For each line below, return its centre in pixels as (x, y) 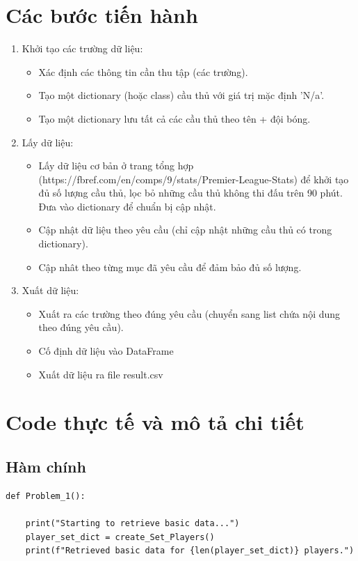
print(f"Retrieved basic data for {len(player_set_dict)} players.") (190, 551)
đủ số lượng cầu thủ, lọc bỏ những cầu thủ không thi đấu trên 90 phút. (190, 193)
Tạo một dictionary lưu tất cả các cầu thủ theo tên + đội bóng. (174, 118)
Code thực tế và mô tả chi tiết (155, 422)
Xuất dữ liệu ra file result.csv (101, 374)
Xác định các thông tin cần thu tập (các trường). (143, 71)
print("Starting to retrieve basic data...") (132, 523)
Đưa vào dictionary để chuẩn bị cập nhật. (127, 206)
